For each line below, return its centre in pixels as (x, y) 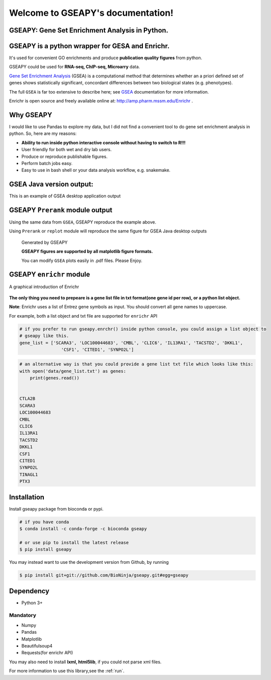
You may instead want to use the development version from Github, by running (89, 562)
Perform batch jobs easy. (47, 163)
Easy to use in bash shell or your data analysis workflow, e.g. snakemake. (96, 170)
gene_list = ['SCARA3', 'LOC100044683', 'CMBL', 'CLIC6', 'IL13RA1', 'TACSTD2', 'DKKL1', (131, 343)
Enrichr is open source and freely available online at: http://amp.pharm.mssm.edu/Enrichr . (101, 101)
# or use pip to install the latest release (74, 542)
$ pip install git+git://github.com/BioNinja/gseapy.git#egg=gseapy (104, 575)
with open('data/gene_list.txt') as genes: (73, 371)
